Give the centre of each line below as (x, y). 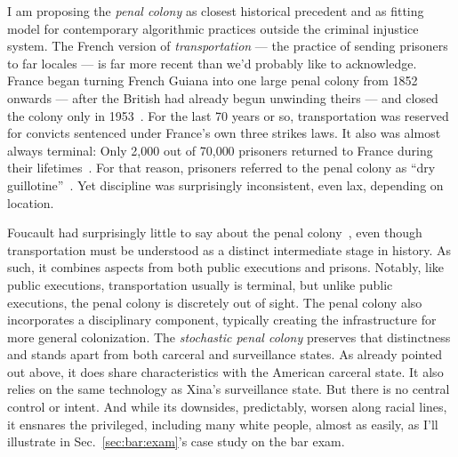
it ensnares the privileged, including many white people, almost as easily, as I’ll (223, 424)
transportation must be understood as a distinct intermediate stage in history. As (229, 249)
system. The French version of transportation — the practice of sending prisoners (228, 46)
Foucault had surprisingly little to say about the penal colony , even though (215, 233)
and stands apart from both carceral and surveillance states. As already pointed (225, 354)
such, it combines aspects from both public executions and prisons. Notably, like (226, 267)
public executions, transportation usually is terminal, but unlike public (200, 284)
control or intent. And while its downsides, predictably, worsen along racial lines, (227, 407)
